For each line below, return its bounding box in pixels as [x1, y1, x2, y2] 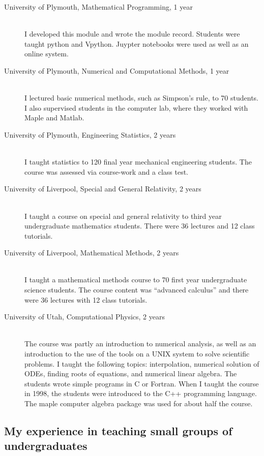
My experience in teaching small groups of [4, 422, 232, 438]
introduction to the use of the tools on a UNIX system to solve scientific [24, 348, 250, 359]
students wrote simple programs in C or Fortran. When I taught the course [24, 378, 259, 388]
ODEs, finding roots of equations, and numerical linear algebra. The [24, 368, 237, 379]
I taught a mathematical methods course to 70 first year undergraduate [24, 274, 247, 285]
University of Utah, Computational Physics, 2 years [4, 311, 165, 322]
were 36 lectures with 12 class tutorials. [24, 294, 148, 305]
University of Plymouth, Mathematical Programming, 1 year [4, 2, 193, 12]
